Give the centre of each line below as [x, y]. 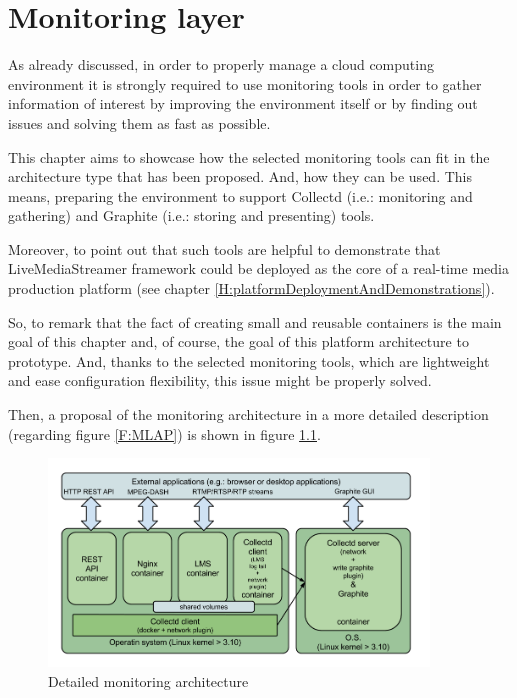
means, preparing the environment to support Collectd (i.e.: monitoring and [240, 195]
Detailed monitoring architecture [148, 681]
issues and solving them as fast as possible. [139, 122]
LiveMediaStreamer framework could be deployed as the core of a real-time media [258, 268]
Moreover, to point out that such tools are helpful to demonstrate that [224, 248]
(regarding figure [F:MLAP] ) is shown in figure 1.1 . [164, 433]
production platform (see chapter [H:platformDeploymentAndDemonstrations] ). [251, 288]
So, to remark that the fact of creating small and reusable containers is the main [255, 321]
